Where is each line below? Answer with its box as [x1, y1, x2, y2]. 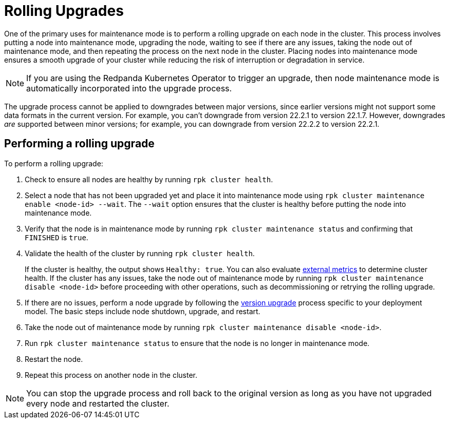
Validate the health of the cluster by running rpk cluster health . [25, 248, 255, 258]
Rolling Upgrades [4, 2, 124, 20]
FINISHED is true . [25, 233, 88, 242]
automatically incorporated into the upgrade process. [26, 83, 232, 93]
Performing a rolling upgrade [4, 137, 155, 150]
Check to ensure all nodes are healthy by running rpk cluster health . [25, 175, 273, 184]
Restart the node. [25, 354, 83, 363]
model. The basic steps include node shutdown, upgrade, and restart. [25, 306, 260, 316]
